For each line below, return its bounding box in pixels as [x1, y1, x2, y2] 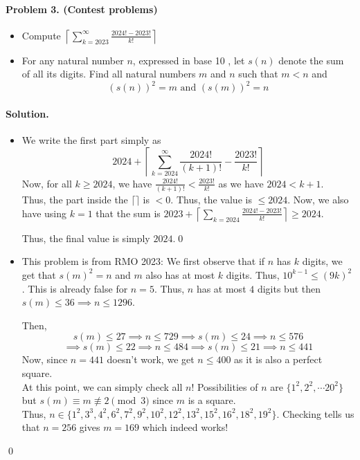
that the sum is [96, 205, 161, 220]
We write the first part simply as [21, 133, 161, 147]
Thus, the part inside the [21, 192, 128, 207]
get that [21, 267, 56, 282]
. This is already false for [21, 281, 128, 295]
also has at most [145, 267, 215, 282]
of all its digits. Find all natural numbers [21, 66, 196, 81]
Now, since [21, 352, 68, 367]
